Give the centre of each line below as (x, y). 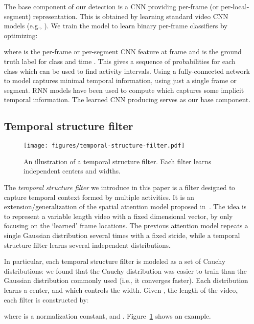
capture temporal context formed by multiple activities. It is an (99, 197)
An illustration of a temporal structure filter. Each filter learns (117, 161)
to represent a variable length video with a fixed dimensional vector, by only (118, 216)
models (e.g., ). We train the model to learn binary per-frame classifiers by (116, 26)
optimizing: (21, 35)
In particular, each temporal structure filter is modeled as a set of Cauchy (115, 261)
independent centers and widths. (72, 171)
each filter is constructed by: (46, 299)
